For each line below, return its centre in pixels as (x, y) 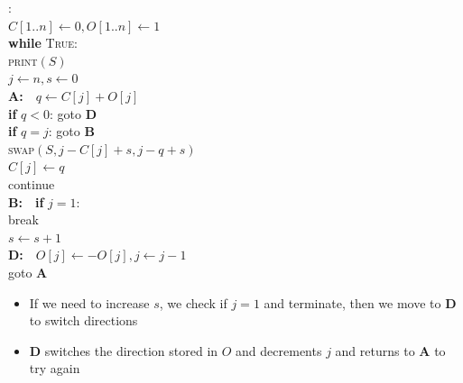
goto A (28, 272)
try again (55, 368)
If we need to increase (89, 302)
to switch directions (83, 320)
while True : (43, 43)
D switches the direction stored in (124, 350)
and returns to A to (390, 350)
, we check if (193, 302)
